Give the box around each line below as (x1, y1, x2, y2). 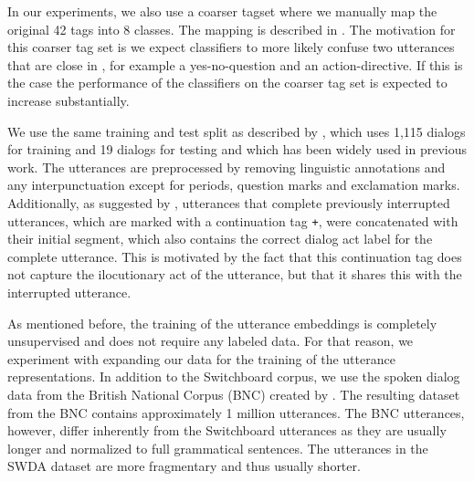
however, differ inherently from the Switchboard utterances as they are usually (7, 421, 447, 440)
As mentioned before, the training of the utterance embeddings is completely (7, 313, 437, 332)
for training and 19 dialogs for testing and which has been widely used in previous (7, 140, 468, 159)
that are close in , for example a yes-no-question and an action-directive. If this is (7, 55, 463, 74)
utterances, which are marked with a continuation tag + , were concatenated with (7, 211, 458, 230)
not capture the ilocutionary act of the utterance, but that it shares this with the (7, 265, 462, 284)
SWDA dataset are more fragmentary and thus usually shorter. (7, 456, 361, 476)
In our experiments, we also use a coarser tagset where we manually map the (7, 2, 437, 20)
